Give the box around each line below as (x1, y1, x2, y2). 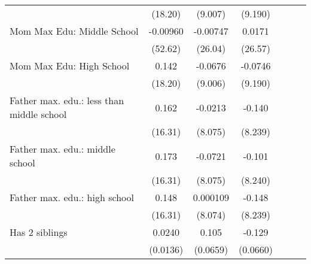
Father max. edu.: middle (10, 142, 115, 156)
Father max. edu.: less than (10, 93, 124, 107)
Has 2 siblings (10, 225, 68, 239)
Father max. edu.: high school (10, 190, 134, 204)
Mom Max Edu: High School (10, 59, 130, 72)
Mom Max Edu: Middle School (10, 24, 139, 38)
